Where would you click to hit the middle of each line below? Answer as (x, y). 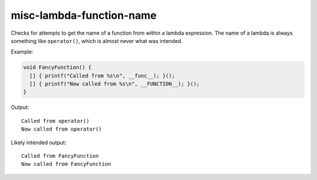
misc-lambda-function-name (84, 15)
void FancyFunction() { (58, 67)
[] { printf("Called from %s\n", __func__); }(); (102, 76)
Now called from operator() (62, 129)
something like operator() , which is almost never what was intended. (97, 41)
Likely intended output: (39, 142)
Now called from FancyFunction (66, 164)
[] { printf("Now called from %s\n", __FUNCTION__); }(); (115, 84)
